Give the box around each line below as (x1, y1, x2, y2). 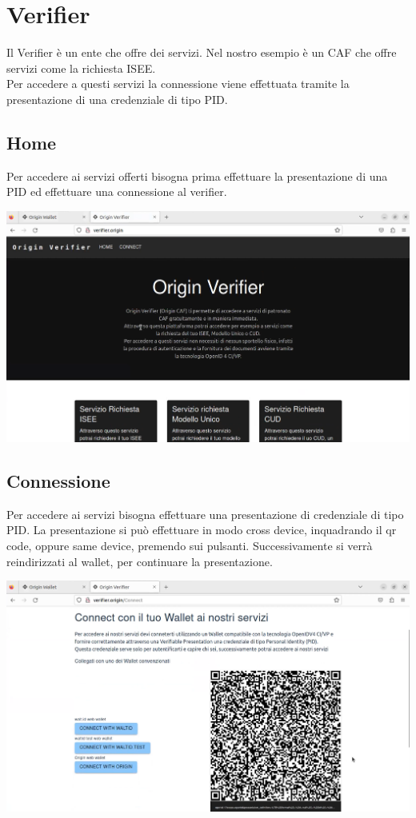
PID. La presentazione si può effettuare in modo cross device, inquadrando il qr (6, 521, 397, 538)
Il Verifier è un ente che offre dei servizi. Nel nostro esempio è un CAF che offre (6, 44, 397, 61)
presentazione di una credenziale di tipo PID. (6, 90, 228, 107)
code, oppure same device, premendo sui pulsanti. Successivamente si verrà (6, 537, 373, 554)
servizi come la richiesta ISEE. (6, 59, 156, 76)
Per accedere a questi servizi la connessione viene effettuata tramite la (6, 75, 350, 92)
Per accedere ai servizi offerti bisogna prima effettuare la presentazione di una (6, 167, 388, 184)
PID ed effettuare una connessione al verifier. (6, 183, 227, 200)
